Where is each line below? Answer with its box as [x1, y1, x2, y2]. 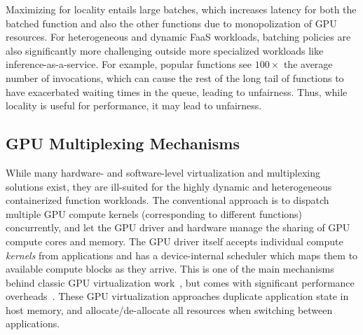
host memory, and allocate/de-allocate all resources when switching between [6, 302, 333, 317]
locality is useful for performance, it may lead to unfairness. [6, 98, 262, 113]
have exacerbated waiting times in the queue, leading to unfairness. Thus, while [6, 84, 348, 99]
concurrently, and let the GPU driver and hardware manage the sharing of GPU [6, 220, 350, 235]
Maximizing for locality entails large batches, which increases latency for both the [6, 2, 357, 16]
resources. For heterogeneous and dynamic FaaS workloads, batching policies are [6, 29, 351, 44]
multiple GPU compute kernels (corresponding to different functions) [6, 206, 303, 221]
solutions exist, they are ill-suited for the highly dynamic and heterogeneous [6, 179, 332, 193]
